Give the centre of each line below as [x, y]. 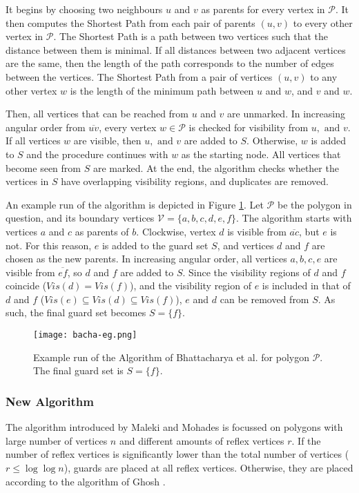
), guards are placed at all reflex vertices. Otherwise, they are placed [208, 467]
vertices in [27, 181]
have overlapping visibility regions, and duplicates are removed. [195, 181]
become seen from [43, 167]
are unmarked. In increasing [286, 114]
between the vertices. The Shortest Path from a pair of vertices [139, 76]
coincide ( [26, 286]
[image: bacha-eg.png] [85, 335]
